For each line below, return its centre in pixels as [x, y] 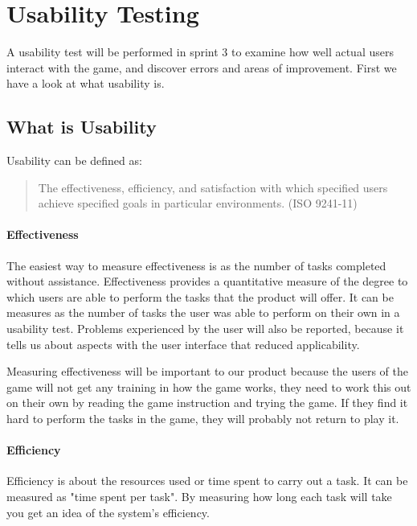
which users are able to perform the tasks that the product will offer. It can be [200, 296]
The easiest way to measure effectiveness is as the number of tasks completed [196, 265]
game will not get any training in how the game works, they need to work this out [209, 386]
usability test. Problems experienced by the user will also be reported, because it [205, 329]
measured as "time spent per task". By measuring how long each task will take [199, 497]
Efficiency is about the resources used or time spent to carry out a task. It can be [207, 481]
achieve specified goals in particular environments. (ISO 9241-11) [198, 203]
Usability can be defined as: [74, 160]
